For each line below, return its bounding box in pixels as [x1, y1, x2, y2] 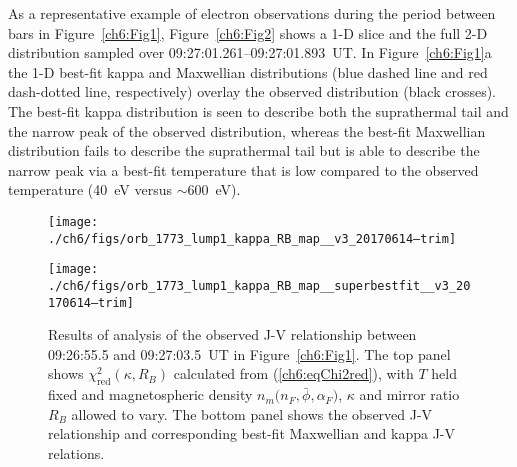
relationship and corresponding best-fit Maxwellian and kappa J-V [48, 423, 455, 444]
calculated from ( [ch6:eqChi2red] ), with [173, 363, 414, 384]
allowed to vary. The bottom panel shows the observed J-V [71, 403, 433, 424]
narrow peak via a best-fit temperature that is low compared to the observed [8, 159, 479, 180]
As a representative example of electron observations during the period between [8, 3, 496, 23]
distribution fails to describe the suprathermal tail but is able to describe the [8, 140, 480, 161]
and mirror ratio [359, 384, 460, 405]
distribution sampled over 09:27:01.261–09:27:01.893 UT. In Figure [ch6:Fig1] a [8, 42, 492, 63]
